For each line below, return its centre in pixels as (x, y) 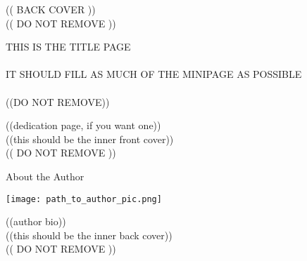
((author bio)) (36, 221)
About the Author (45, 176)
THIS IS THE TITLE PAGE (68, 47)
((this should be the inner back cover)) (89, 235)
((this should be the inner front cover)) (90, 139)
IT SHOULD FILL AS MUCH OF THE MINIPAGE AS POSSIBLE (154, 74)
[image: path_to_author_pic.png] (84, 199)
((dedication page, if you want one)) (83, 125)
